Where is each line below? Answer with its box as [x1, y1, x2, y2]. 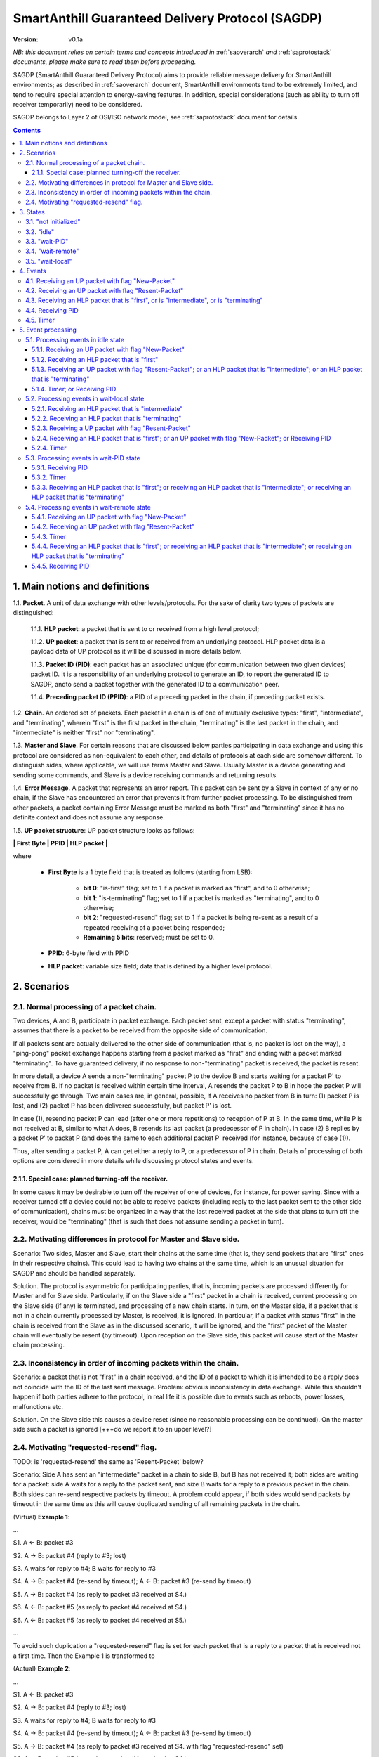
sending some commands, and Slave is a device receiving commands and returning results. [13, 770, 279, 779]
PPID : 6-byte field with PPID [48, 949, 130, 957]
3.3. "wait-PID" [25, 237, 69, 245]
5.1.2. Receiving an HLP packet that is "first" [32, 355, 159, 363]
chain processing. [13, 1341, 65, 1349]
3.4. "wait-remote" [25, 247, 79, 256]
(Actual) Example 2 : [13, 1664, 71, 1673]
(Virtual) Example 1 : [13, 1512, 70, 1521]
